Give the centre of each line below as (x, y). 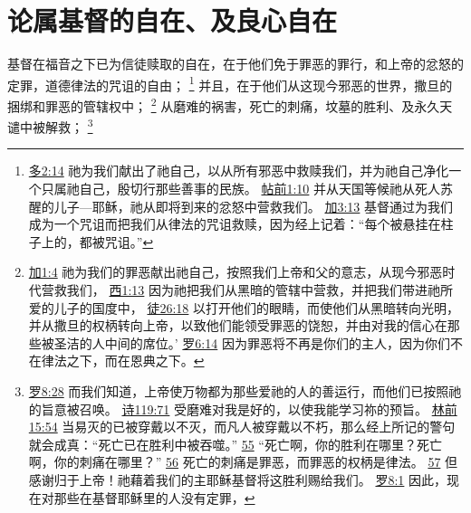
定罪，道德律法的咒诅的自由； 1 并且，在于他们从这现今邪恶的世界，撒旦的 (230, 83)
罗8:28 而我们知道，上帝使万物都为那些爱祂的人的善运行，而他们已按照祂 (245, 391)
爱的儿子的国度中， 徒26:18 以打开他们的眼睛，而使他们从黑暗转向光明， (244, 307)
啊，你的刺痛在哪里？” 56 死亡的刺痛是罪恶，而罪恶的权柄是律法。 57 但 (243, 462)
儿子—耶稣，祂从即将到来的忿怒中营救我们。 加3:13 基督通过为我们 (254, 206)
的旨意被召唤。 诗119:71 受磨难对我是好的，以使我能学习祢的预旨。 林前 (243, 408)
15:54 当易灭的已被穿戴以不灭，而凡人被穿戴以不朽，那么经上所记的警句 (242, 427)
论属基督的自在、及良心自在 (173, 20)
